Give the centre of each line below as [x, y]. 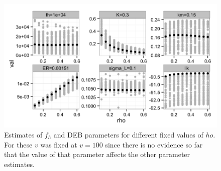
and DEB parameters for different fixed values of [128, 134]
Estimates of [23, 134]
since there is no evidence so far [154, 144]
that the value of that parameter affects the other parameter [97, 154]
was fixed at [59, 144]
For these [18, 144]
